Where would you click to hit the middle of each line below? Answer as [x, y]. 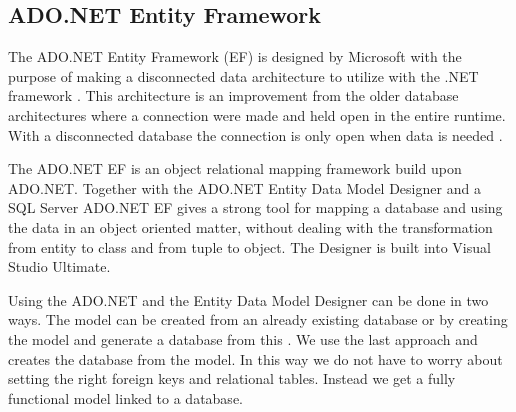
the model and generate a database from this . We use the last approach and [243, 338]
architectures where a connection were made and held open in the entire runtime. [257, 114]
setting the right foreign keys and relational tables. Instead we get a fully [232, 378]
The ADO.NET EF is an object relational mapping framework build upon [235, 168]
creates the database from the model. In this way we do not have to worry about [255, 358]
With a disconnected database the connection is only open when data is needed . [255, 134]
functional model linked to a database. [125, 397]
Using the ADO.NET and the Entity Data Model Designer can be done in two [248, 299]
